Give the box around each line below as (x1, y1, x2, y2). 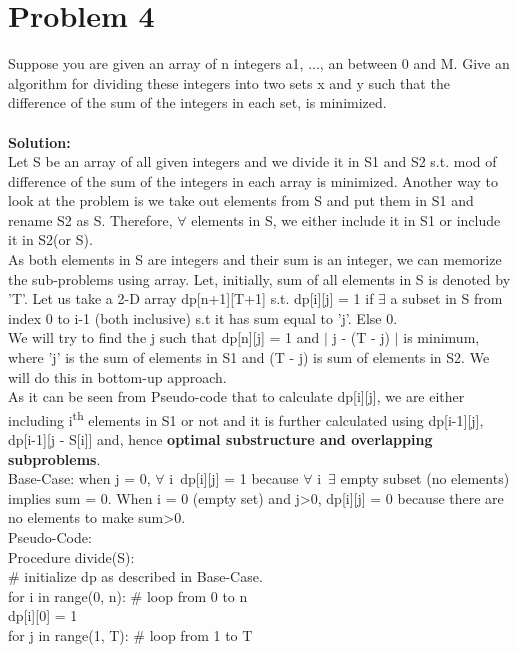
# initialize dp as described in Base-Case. (8, 566, 263, 587)
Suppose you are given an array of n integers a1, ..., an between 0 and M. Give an (8, 53, 510, 74)
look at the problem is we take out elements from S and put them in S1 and (8, 190, 474, 211)
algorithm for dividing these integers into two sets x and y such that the (8, 72, 450, 93)
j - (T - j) (332, 327, 391, 348)
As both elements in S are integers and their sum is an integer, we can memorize (8, 249, 502, 270)
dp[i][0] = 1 (8, 605, 78, 626)
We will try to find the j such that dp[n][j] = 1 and (8, 327, 320, 348)
